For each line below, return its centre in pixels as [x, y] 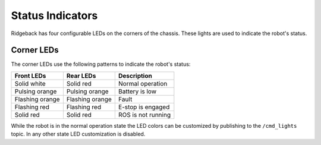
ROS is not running [144, 115]
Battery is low [137, 91]
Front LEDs [30, 75]
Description [135, 75]
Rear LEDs [81, 75]
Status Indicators [54, 15]
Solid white [30, 83]
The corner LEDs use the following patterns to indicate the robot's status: [101, 64]
